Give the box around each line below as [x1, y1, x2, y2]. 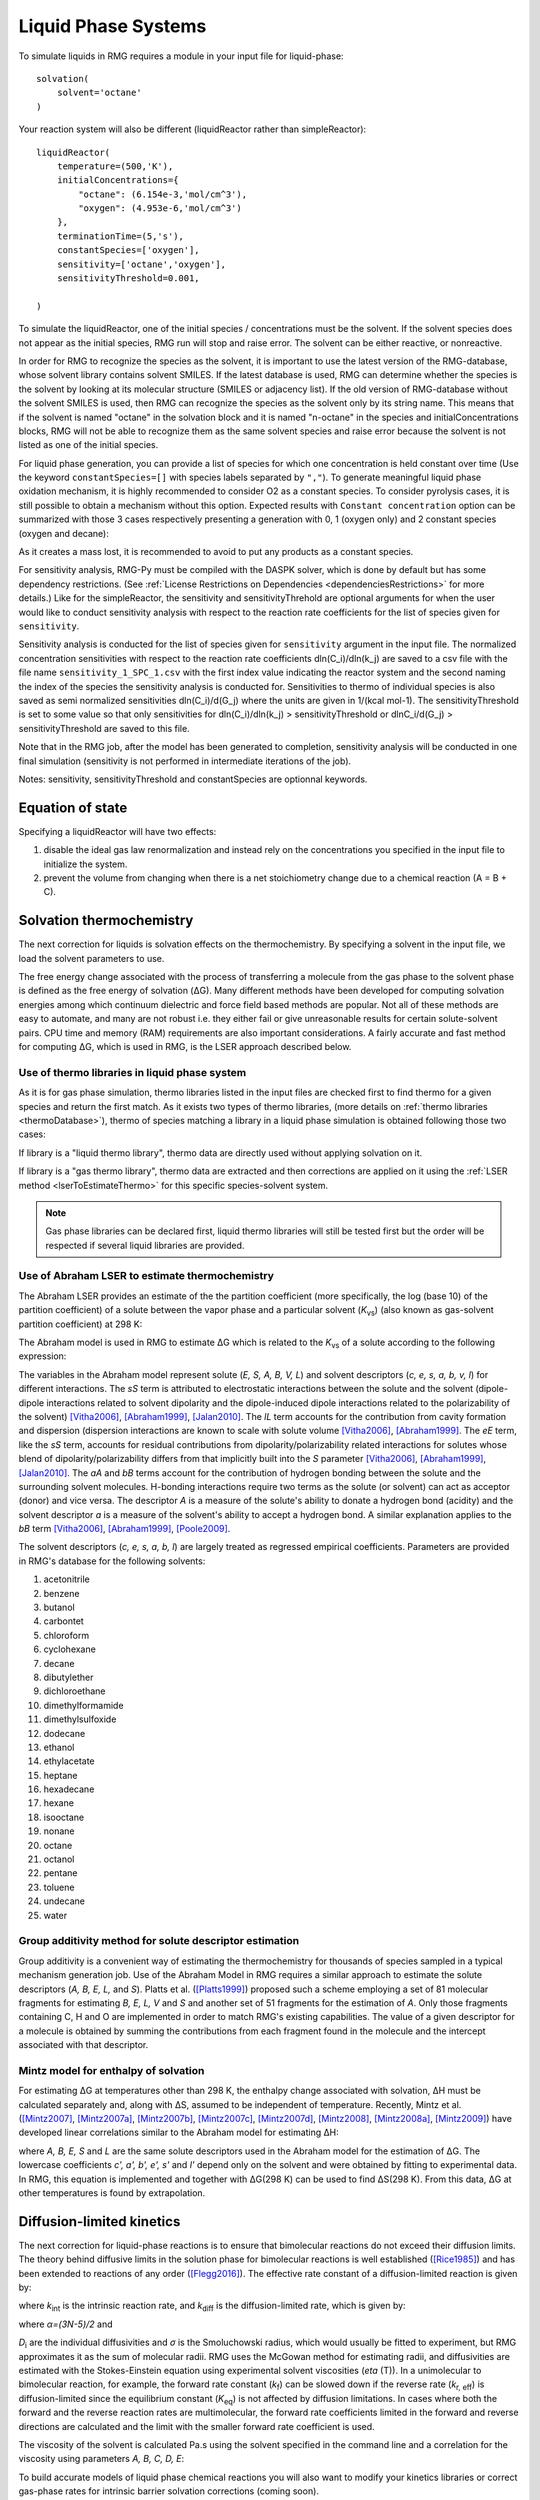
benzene [43, 1587, 80, 1599]
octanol [43, 1853, 75, 1865]
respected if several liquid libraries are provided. [45, 1239, 245, 1251]
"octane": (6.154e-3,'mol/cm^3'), [78, 188, 248, 200]
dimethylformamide [43, 1699, 124, 1711]
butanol [43, 1601, 75, 1614]
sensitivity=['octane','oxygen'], [56, 258, 227, 270]
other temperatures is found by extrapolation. [18, 2186, 206, 2199]
